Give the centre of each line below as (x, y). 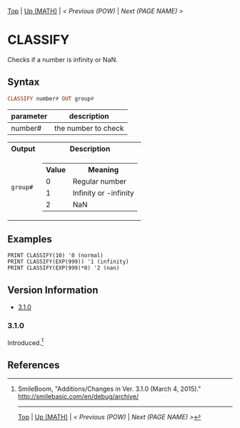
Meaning (104, 169)
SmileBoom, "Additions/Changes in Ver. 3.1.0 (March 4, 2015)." (109, 389)
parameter (29, 116)
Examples (30, 239)
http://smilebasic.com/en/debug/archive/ (78, 397)
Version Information (53, 290)
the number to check (89, 128)
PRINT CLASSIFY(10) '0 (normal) (55, 256)
